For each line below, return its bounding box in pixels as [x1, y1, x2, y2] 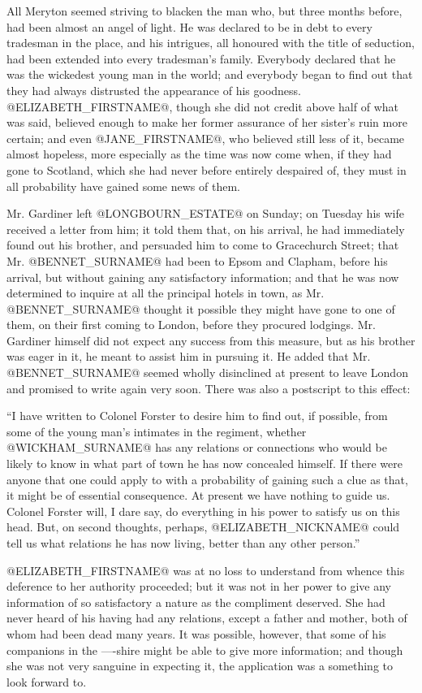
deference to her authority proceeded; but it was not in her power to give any [6, 578, 391, 595]
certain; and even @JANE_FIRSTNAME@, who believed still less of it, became [6, 129, 405, 146]
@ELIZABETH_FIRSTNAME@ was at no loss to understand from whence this [6, 561, 405, 578]
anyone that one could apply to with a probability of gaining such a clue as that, [6, 470, 408, 487]
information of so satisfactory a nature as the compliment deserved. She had [6, 593, 385, 610]
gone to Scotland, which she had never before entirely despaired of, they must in [6, 161, 407, 178]
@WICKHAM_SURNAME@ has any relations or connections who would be [6, 439, 387, 456]
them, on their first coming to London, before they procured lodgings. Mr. [6, 316, 376, 333]
